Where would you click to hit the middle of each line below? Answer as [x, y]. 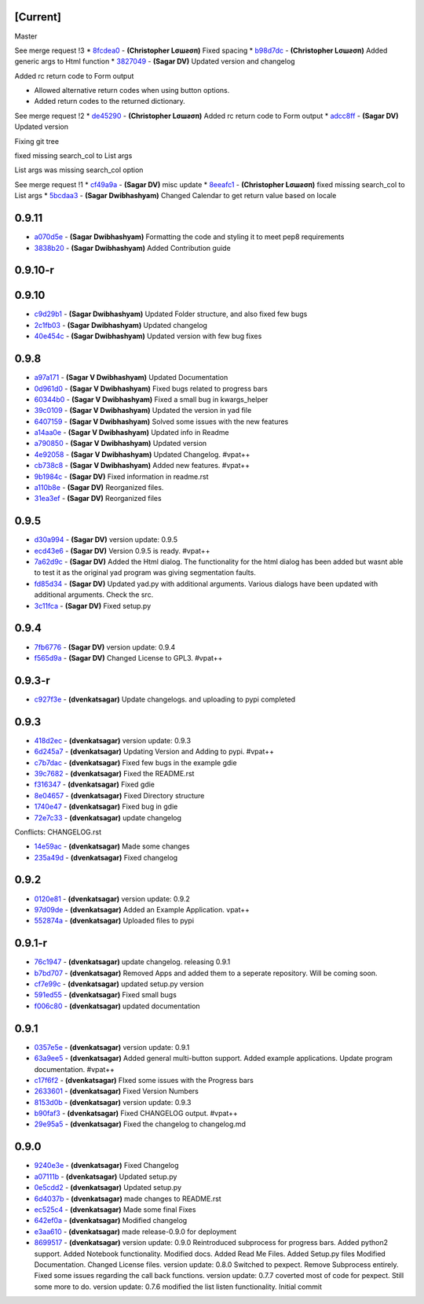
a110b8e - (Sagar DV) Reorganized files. [99, 488]
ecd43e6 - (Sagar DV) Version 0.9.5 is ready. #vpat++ [122, 551]
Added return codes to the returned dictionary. [110, 101]
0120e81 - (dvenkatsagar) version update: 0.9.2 [112, 899]
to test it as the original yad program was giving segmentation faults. [145, 573]
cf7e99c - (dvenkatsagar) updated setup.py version [119, 984]
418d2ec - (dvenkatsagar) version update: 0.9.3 [113, 740]
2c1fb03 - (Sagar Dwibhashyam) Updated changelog [121, 325]
